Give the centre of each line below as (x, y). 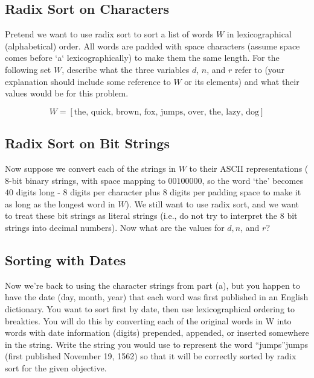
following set (28, 69)
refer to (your (260, 69)
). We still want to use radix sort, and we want (213, 203)
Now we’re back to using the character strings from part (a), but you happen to (152, 285)
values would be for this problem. (67, 93)
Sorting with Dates (66, 260)
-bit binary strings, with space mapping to (87, 180)
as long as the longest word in (60, 203)
